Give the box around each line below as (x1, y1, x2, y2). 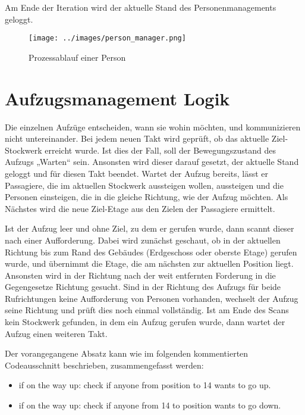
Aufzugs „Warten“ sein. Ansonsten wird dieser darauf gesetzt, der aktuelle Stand (5, 155, 299, 168)
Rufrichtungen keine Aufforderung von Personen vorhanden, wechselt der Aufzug (5, 292, 298, 304)
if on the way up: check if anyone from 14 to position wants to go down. (18, 399, 281, 411)
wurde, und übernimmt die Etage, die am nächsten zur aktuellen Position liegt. (5, 257, 294, 270)
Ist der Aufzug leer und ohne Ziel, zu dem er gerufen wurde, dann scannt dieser (5, 222, 294, 235)
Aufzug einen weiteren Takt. (5, 327, 108, 339)
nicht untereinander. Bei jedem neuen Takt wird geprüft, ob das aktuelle (5, 132, 269, 145)
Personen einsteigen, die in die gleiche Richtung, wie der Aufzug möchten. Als (5, 191, 288, 203)
